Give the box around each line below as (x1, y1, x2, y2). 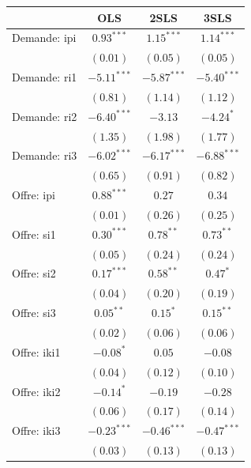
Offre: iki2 (12, 383, 61, 399)
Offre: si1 (12, 225, 56, 242)
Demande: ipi (12, 29, 77, 46)
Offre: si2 (12, 265, 56, 281)
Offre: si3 (12, 304, 56, 321)
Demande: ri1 (12, 69, 77, 85)
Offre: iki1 (12, 343, 61, 360)
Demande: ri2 (12, 108, 77, 124)
